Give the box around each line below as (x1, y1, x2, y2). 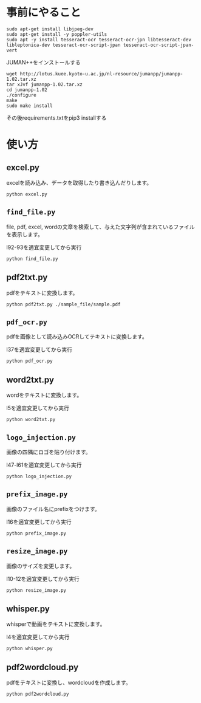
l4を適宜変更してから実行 (6, 633, 70, 641)
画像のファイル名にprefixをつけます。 (6, 505, 100, 512)
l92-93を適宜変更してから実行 (6, 244, 82, 251)
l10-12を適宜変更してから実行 (6, 575, 80, 582)
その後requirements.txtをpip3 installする (6, 114, 107, 122)
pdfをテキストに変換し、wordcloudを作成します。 (6, 679, 132, 687)
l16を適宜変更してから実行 (6, 518, 72, 526)
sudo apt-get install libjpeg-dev (6, 26, 94, 32)
